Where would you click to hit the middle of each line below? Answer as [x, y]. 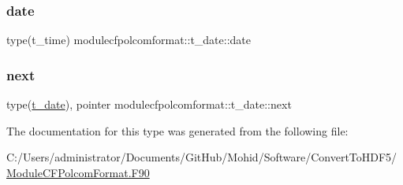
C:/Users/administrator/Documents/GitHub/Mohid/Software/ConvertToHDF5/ [202, 157]
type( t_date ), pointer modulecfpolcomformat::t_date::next [149, 104]
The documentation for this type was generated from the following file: [177, 130]
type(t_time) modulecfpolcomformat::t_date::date [129, 40]
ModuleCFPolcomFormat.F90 [78, 172]
